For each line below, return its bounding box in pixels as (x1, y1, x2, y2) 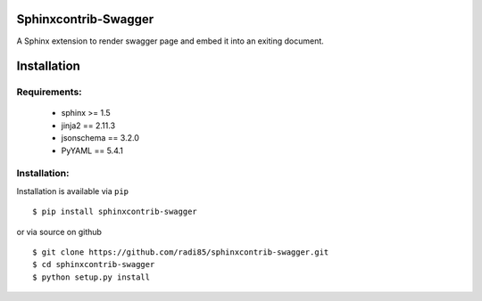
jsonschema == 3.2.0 (61, 133, 140, 143)
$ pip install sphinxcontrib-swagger (32, 207, 198, 217)
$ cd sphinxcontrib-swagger (32, 259, 155, 270)
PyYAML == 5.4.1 (61, 145, 124, 156)
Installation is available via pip (16, 185, 129, 196)
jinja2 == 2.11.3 (61, 120, 116, 131)
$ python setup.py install (32, 272, 151, 282)
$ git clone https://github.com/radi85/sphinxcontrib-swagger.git (32, 247, 329, 257)
